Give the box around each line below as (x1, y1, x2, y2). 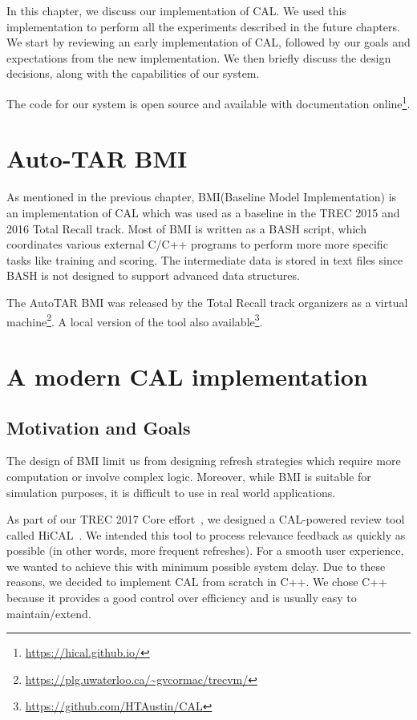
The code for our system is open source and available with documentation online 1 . (6, 92, 411, 111)
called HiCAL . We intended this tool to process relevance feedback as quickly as (6, 526, 406, 543)
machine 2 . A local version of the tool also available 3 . (6, 310, 263, 330)
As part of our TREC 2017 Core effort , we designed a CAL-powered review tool (6, 511, 405, 528)
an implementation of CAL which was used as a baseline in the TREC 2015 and (6, 204, 400, 220)
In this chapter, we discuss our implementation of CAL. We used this (6, 2, 346, 18)
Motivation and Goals (6, 415, 191, 439)
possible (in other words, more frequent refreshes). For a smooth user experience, (6, 542, 404, 559)
